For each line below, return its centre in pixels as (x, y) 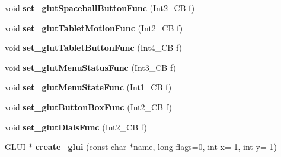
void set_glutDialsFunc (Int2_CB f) (76, 127)
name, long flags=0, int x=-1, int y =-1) (205, 147)
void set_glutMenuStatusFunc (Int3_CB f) (91, 67)
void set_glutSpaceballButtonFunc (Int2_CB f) (100, 8)
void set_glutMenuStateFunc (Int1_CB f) (88, 87)
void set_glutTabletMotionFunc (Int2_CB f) (94, 27)
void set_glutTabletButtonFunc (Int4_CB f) (94, 48)
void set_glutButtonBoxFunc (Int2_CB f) (88, 107)
